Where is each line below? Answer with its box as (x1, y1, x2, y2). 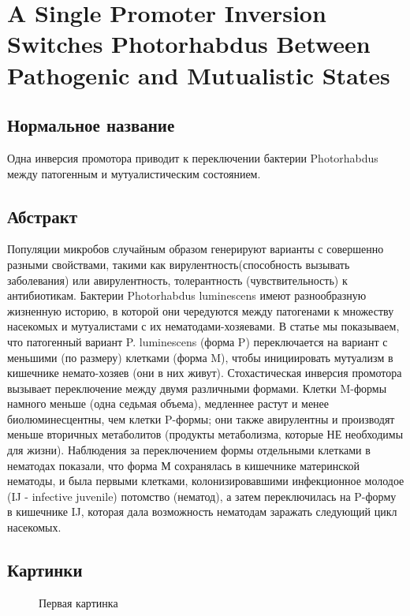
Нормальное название (7, 113, 175, 137)
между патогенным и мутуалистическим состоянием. (7, 165, 261, 181)
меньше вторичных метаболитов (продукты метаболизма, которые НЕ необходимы (7, 426, 404, 442)
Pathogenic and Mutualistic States (7, 58, 390, 91)
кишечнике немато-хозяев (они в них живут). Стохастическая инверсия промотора (7, 364, 402, 381)
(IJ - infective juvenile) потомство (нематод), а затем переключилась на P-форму (7, 487, 397, 504)
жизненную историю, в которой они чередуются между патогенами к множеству (7, 302, 394, 319)
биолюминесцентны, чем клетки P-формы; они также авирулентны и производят (7, 410, 395, 427)
